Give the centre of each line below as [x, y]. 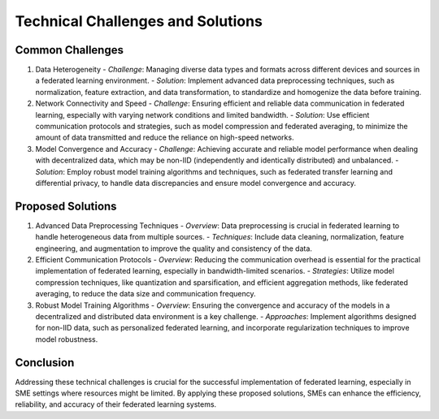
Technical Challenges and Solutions [139, 21]
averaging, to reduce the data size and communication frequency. [146, 294]
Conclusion [45, 363]
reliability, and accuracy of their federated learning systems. [116, 404]
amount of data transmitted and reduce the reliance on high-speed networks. [165, 137]
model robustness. [67, 339]
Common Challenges [69, 50]
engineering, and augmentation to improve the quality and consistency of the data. [174, 248]
